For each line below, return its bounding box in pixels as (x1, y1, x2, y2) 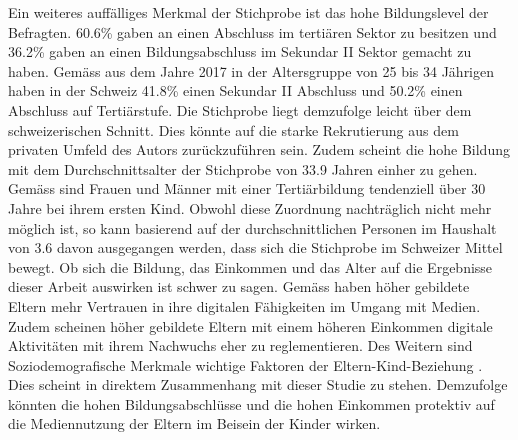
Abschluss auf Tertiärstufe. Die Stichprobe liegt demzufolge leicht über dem (8, 99, 472, 120)
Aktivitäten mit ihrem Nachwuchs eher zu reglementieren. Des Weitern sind (8, 335, 473, 356)
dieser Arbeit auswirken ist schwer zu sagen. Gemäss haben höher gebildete (8, 276, 470, 297)
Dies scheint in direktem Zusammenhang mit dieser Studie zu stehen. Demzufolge (8, 374, 508, 395)
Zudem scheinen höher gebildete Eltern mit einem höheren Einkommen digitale (8, 315, 493, 336)
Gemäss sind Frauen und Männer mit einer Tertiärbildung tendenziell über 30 (8, 178, 486, 199)
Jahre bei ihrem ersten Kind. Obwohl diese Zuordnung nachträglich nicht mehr (8, 197, 492, 218)
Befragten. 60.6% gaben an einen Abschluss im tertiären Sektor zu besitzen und (8, 21, 497, 42)
